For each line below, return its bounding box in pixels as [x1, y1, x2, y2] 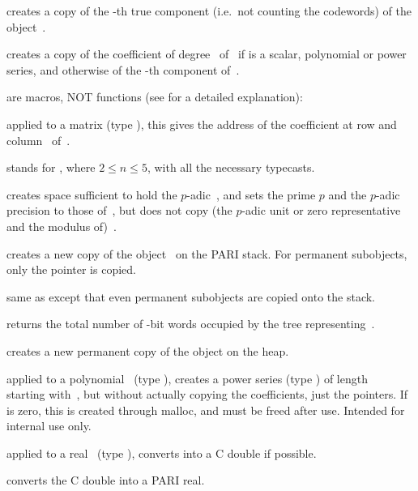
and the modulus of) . [6, 217, 117, 234]
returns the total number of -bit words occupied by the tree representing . [6, 315, 375, 332]
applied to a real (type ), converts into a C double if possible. [6, 444, 317, 461]
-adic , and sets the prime [186, 186, 316, 203]
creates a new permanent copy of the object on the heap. [6, 342, 289, 359]
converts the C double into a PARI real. [6, 472, 205, 489]
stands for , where [6, 159, 96, 176]
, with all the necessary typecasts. [147, 159, 315, 176]
